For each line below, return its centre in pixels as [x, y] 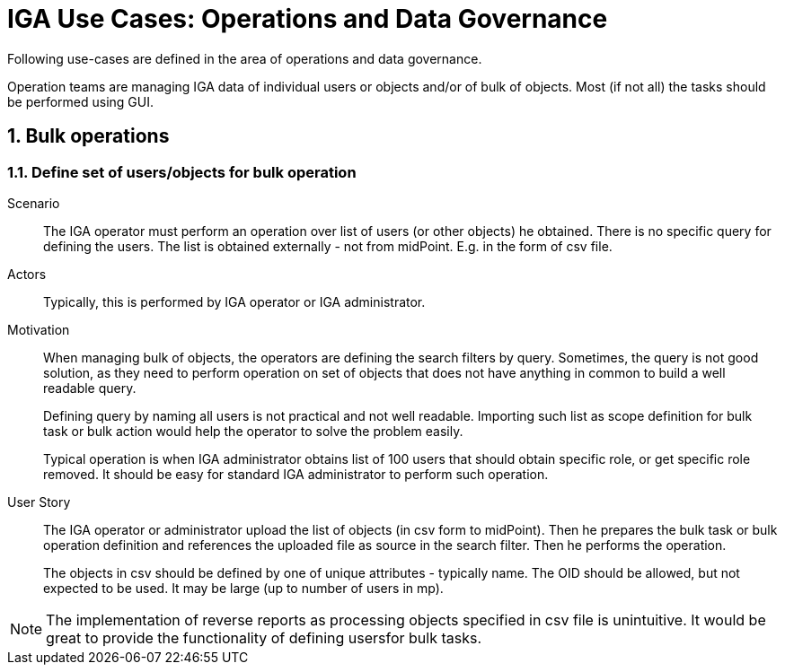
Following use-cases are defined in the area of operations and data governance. [245, 58]
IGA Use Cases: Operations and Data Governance [308, 19]
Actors [27, 274]
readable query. [90, 388]
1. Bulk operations [88, 136]
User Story [39, 502]
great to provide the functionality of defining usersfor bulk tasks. [264, 637]
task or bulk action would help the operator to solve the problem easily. [253, 431]
